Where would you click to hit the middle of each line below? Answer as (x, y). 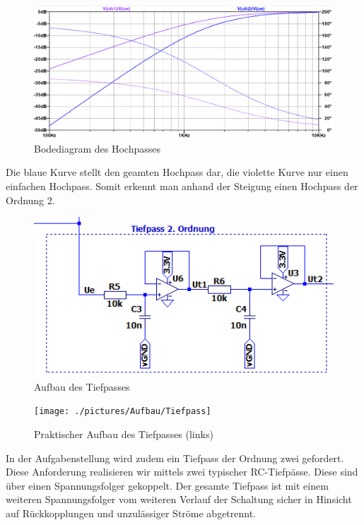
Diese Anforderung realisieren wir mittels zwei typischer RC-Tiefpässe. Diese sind (182, 472)
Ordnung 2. (30, 200)
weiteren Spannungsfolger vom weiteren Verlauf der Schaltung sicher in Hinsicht (179, 499)
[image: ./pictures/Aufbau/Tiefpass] (123, 412)
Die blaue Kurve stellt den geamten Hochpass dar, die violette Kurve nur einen (177, 172)
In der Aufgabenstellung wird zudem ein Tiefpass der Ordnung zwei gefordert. (175, 458)
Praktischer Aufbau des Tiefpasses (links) (124, 433)
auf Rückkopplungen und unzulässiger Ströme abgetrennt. (131, 513)
